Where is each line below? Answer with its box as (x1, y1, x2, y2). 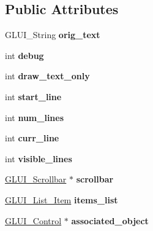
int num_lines (5, 111, 64, 123)
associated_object (71, 214, 149, 227)
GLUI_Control (5, 214, 62, 227)
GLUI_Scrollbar (5, 173, 67, 186)
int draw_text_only (5, 69, 90, 82)
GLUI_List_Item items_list (5, 193, 118, 206)
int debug (5, 49, 44, 61)
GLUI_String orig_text (5, 28, 100, 41)
